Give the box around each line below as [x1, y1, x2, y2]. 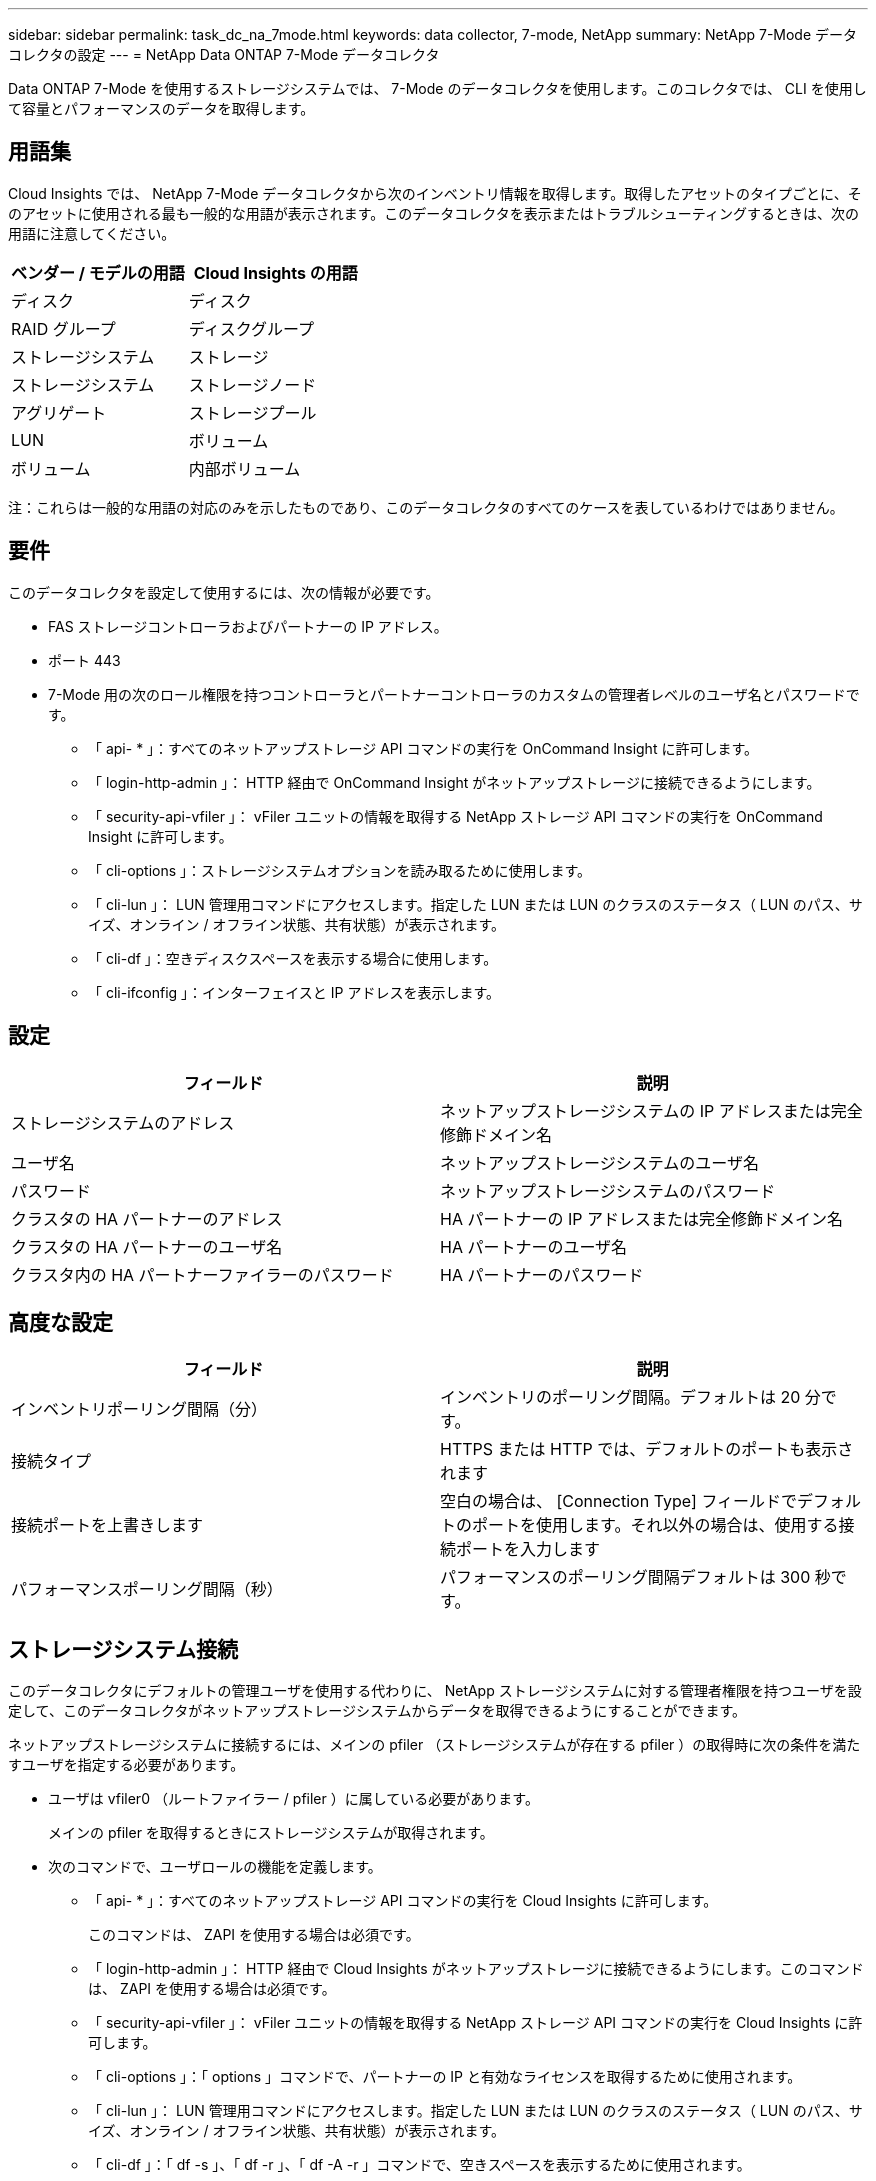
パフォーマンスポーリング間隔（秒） [11, 1579, 283, 1600]
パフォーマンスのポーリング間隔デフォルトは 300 [440, 1567, 811, 1588]
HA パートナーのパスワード [440, 1264, 644, 1285]
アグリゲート [11, 402, 107, 423]
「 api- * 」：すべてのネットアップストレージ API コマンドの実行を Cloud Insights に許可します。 [88, 1892, 718, 1910]
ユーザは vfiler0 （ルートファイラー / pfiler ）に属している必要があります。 [48, 1790, 539, 1808]
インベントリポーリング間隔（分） [11, 1399, 268, 1420]
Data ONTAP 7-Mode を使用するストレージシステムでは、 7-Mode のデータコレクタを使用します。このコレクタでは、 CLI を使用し [8, 80, 867, 97]
